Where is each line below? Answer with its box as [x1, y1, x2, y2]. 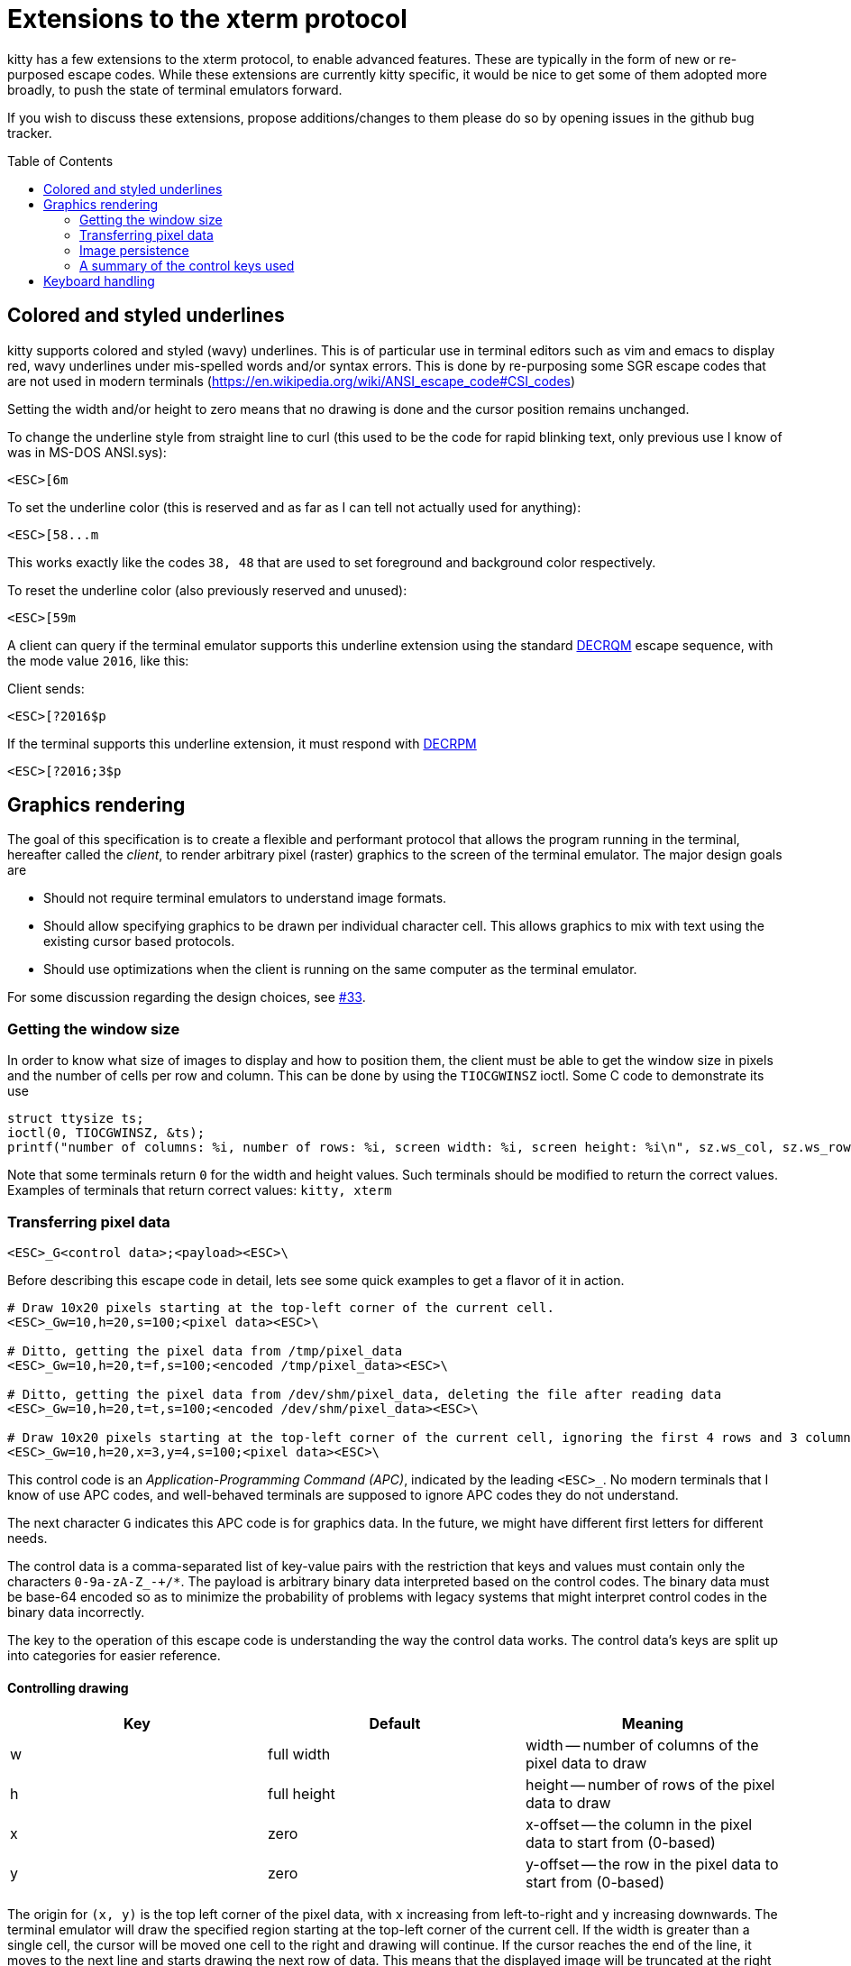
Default [369, 1714, 421, 1733]
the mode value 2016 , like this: [7, 652, 189, 668]
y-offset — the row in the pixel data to [525, 1855, 779, 1874]
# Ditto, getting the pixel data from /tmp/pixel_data [7, 1343, 403, 1358]
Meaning [621, 1714, 684, 1733]
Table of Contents [7, 152, 114, 169]
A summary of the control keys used [79, 257, 295, 273]
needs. [7, 1530, 48, 1546]
